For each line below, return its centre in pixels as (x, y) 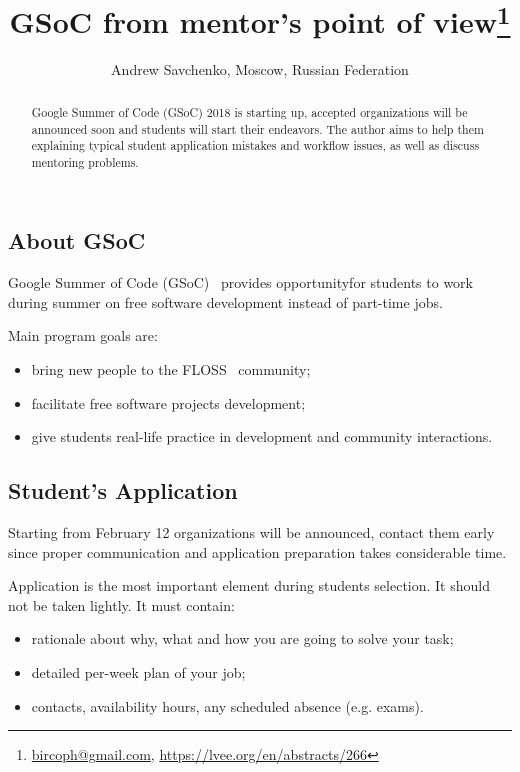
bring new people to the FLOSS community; (171, 369)
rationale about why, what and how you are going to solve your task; (242, 638)
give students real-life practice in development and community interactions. (262, 436)
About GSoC (77, 240)
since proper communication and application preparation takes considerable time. (257, 551)
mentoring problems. (85, 161)
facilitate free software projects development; (168, 402)
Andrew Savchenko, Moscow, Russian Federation (260, 69)
